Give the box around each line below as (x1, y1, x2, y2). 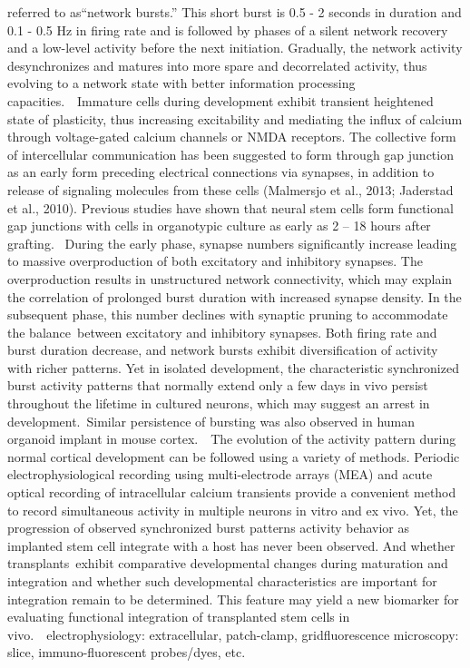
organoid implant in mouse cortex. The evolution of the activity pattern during (7, 429, 456, 448)
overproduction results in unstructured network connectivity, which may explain (7, 269, 453, 288)
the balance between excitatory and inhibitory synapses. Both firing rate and (7, 322, 437, 341)
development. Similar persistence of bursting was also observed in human (7, 411, 416, 430)
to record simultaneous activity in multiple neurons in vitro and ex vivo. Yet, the (7, 500, 458, 519)
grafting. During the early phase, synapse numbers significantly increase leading (7, 233, 457, 252)
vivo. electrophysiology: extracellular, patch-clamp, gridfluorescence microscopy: (7, 624, 459, 643)
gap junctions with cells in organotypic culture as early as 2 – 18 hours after (7, 216, 431, 235)
